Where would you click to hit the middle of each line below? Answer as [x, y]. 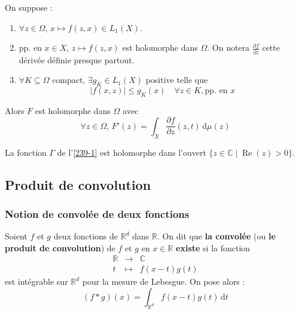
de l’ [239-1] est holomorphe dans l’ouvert [132, 152]
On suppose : [29, 7]
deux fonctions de [86, 236]
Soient [16, 236]
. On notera [228, 47]
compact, [69, 80]
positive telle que [177, 80]
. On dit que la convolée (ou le [216, 236]
